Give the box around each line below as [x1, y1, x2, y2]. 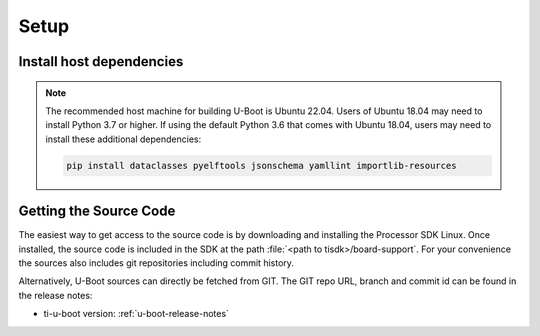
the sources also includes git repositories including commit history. [18, 257, 295, 269]
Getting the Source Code [18, 203, 176, 220]
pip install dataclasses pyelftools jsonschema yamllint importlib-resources [66, 160, 457, 171]
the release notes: [18, 289, 93, 301]
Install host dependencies [18, 53, 184, 70]
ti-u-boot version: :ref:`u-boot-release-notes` [43, 308, 230, 320]
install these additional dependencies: [45, 133, 202, 145]
